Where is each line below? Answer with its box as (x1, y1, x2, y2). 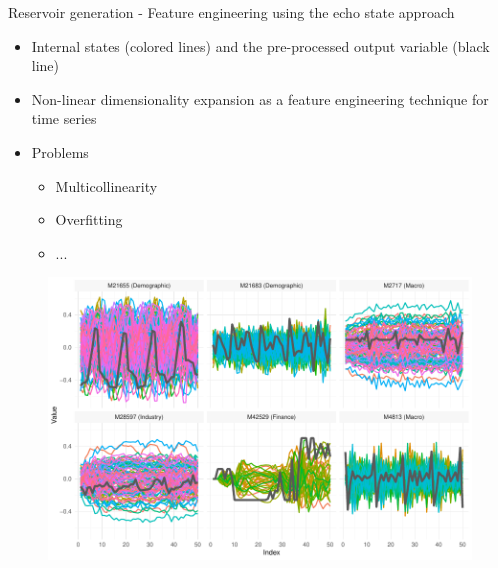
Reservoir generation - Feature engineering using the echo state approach (8, 2, 455, 22)
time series (31, 108, 97, 129)
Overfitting (55, 209, 123, 230)
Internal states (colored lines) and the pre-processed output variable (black (31, 35, 490, 56)
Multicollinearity (55, 175, 158, 196)
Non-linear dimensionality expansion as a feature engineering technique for (31, 88, 489, 109)
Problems (31, 141, 89, 162)
